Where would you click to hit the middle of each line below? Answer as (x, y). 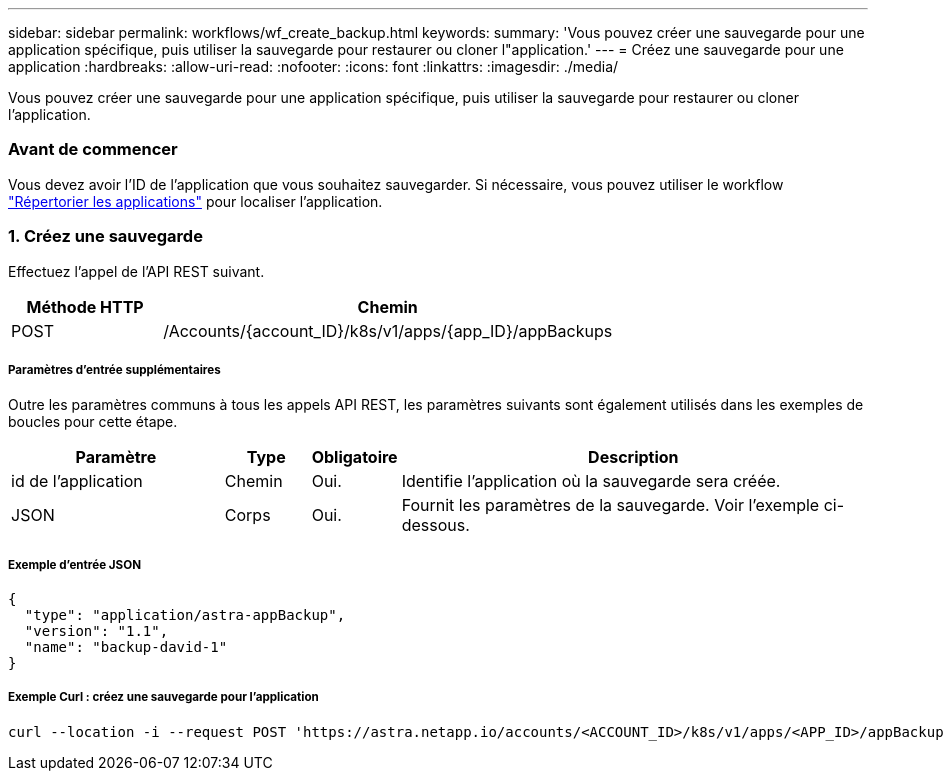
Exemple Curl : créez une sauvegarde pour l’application (163, 697)
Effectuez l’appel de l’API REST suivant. (136, 271)
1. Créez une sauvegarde (105, 236)
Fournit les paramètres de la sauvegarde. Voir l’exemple (610, 505)
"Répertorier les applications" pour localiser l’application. (195, 201)
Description (633, 457)
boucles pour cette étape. (93, 422)
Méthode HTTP (85, 306)
